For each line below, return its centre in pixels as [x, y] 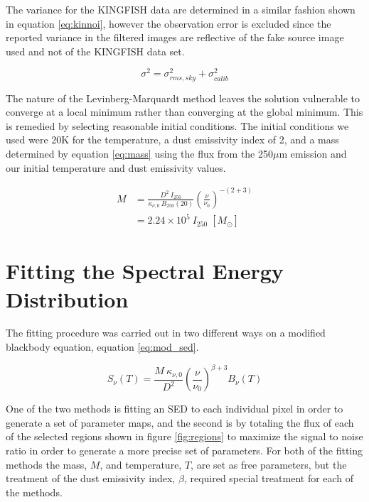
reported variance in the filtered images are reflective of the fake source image [175, 37]
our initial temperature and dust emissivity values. [116, 167]
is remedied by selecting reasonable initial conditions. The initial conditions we [177, 125]
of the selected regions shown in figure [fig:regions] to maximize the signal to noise [184, 436]
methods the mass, [47, 464]
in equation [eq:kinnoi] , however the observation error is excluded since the [169, 23]
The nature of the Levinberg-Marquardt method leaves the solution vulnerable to [183, 98]
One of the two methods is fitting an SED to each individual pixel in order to [175, 409]
